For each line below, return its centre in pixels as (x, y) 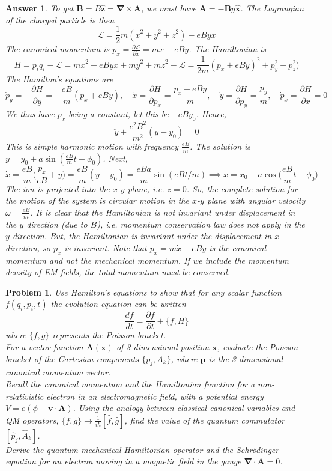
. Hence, (211, 114)
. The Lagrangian (272, 8)
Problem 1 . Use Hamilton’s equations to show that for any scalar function (143, 292)
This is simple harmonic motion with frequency (92, 146)
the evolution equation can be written (118, 304)
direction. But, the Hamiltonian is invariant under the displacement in (142, 236)
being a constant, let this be (119, 114)
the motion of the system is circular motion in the (97, 200)
